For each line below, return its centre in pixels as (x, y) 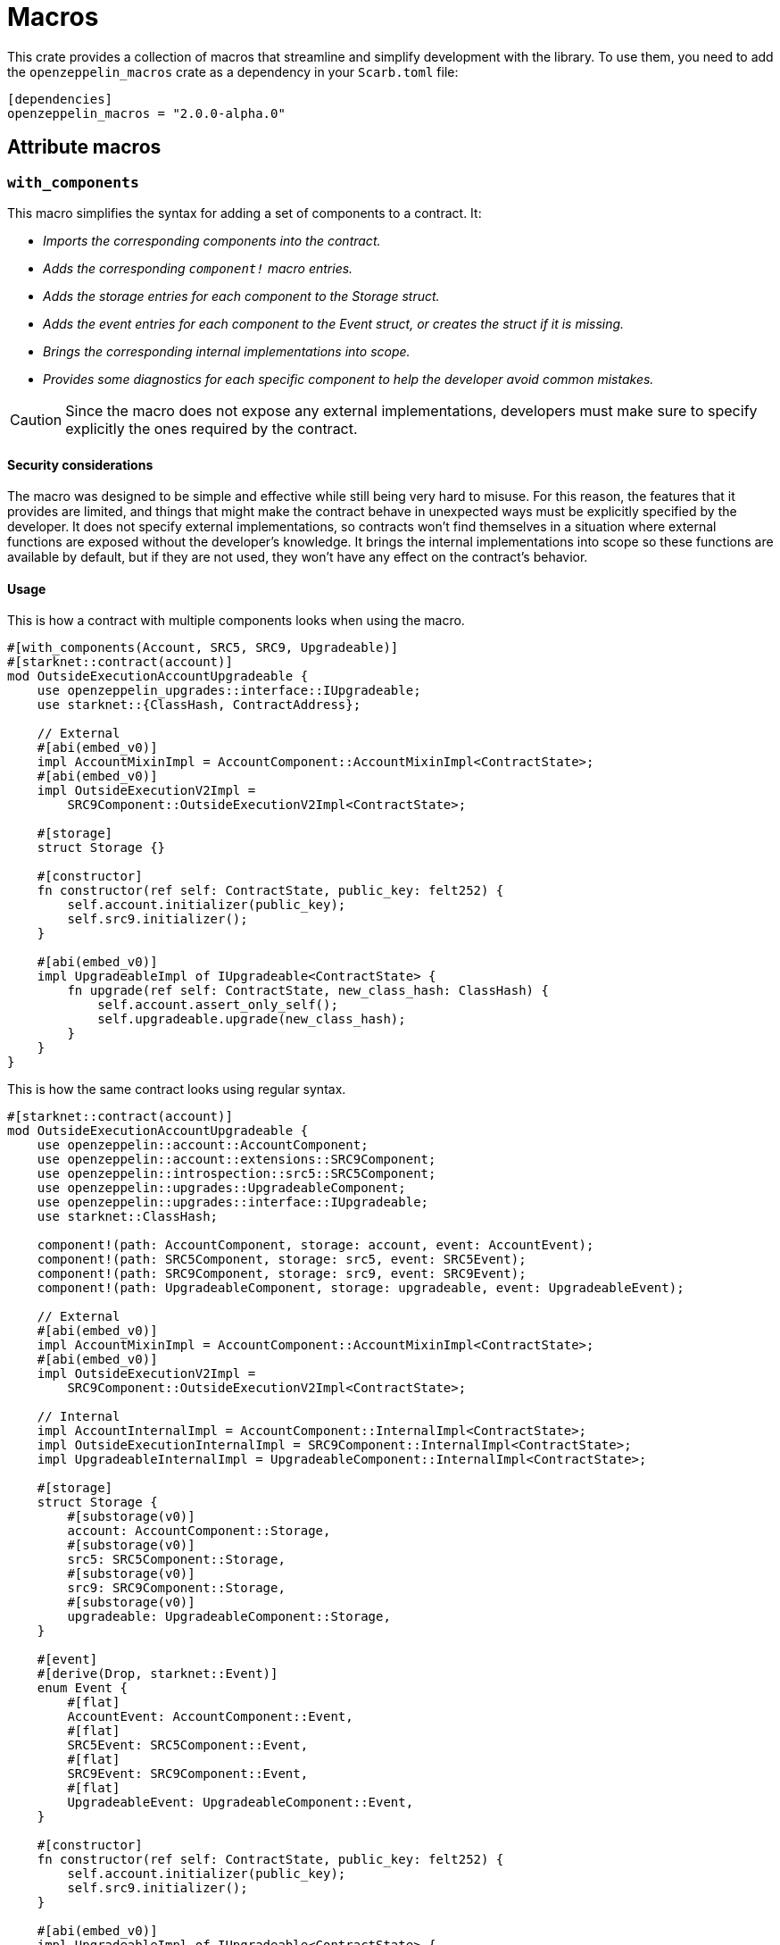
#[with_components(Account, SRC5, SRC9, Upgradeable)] (203, 648)
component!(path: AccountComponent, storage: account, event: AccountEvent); (315, 1245)
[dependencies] (60, 99)
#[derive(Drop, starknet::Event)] (158, 1674)
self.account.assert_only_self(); (218, 1005)
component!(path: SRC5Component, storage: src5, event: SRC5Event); (282, 1260)
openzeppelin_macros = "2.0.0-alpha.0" (146, 113)
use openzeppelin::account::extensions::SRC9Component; (236, 1160)
